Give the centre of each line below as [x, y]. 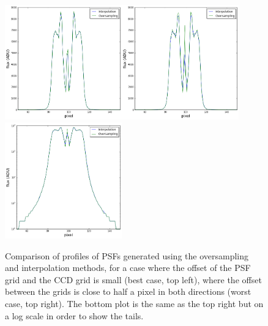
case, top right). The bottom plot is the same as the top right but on [134, 304]
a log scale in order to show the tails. [74, 315]
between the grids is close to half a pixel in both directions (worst [128, 291]
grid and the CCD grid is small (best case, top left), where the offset [133, 279]
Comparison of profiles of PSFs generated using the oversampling [127, 255]
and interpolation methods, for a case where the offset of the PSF [128, 268]
